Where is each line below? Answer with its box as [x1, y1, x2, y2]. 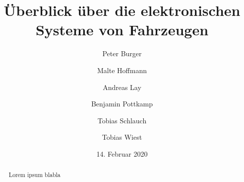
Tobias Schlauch [97, 115, 147, 125]
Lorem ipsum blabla [8, 171, 61, 179]
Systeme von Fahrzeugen [35, 19, 209, 40]
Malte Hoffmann [97, 65, 147, 75]
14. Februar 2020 [96, 148, 148, 159]
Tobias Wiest [102, 132, 142, 142]
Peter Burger [102, 48, 142, 59]
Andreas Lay [103, 82, 141, 92]
